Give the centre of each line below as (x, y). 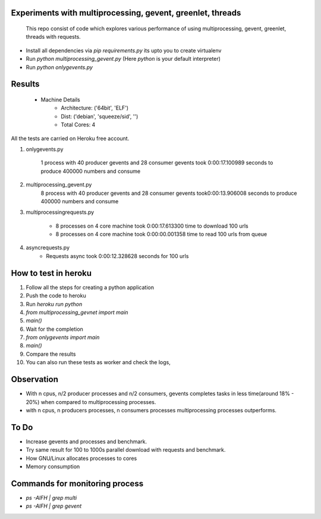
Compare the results (51, 354)
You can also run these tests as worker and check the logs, (98, 362)
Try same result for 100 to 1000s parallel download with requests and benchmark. (126, 450)
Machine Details (60, 100)
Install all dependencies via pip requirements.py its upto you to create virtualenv (124, 50)
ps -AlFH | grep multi (51, 498)
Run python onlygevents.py (59, 67)
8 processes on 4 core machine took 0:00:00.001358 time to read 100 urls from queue (161, 234)
